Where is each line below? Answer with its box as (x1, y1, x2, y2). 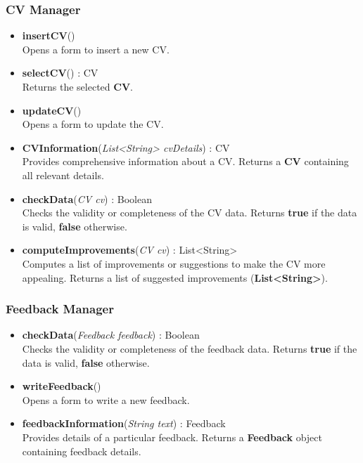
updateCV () (22, 103, 82, 117)
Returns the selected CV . (22, 79, 133, 93)
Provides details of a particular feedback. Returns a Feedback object (22, 429, 322, 444)
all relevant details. (22, 167, 104, 182)
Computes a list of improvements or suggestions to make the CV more (22, 256, 326, 270)
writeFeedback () (22, 379, 101, 393)
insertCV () (22, 28, 75, 43)
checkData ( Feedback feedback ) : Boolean (22, 327, 200, 342)
